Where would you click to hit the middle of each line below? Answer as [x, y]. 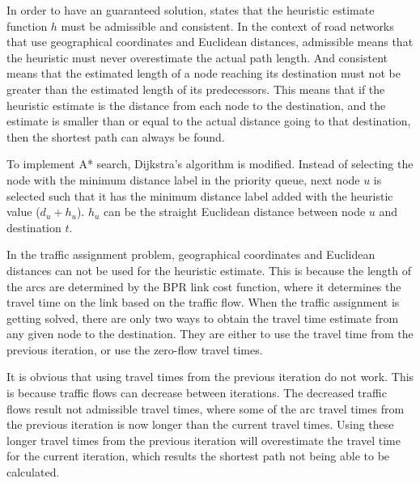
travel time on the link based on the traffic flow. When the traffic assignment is [203, 302]
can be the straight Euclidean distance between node [235, 212]
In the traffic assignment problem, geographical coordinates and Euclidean [191, 254]
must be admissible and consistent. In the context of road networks [227, 25]
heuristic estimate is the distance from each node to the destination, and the [196, 105]
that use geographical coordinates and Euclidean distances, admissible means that [210, 42]
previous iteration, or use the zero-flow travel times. [135, 349]
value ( [23, 212]
